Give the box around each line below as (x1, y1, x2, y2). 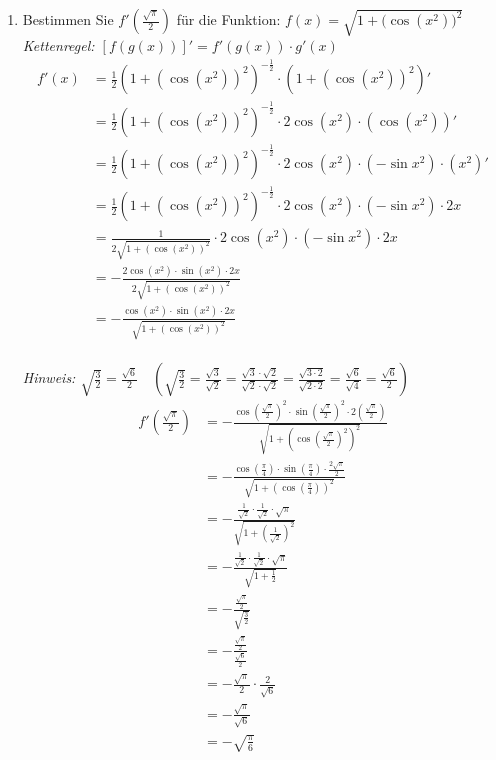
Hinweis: (22, 367, 76, 388)
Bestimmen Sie (22, 9, 114, 29)
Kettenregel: (22, 35, 95, 56)
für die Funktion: (176, 9, 281, 29)
